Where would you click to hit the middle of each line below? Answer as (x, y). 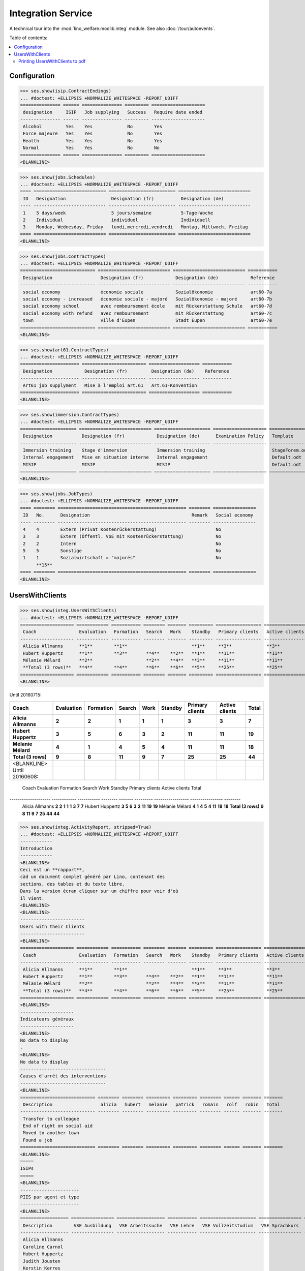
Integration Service (51, 13)
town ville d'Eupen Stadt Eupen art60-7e (147, 321)
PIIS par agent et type (50, 1197)
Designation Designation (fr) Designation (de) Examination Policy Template (158, 436)
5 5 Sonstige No (122, 551)
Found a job (38, 1140)
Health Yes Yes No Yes (93, 141)
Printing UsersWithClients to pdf (52, 62)
